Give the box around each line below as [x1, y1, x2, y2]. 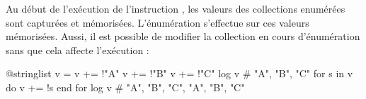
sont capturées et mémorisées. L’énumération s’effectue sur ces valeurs [6, 15, 309, 29]
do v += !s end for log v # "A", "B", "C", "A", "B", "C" [6, 79, 245, 94]
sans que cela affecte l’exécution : [6, 42, 149, 57]
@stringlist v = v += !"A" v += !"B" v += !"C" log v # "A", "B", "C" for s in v [6, 66, 353, 81]
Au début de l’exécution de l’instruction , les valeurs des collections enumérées [6, 1, 345, 15]
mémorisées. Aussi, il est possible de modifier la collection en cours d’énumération [6, 29, 360, 44]
